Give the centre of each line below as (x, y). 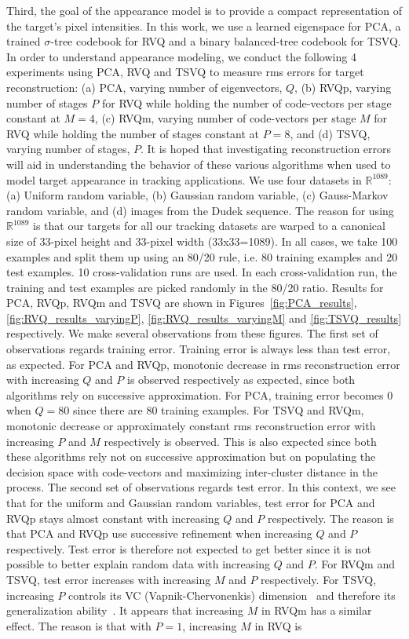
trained (24, 41)
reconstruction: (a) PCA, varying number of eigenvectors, (144, 87)
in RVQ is (278, 625)
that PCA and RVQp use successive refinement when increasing (159, 533)
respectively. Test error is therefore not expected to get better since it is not (189, 548)
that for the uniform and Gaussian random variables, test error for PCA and (191, 502)
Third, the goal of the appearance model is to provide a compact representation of (204, 10)
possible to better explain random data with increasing (138, 564)
